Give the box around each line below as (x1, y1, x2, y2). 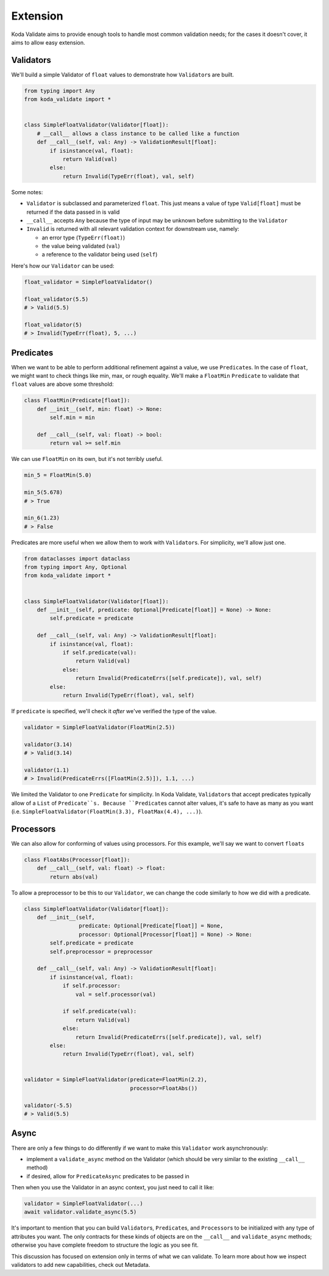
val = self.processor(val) (75, 991, 157, 998)
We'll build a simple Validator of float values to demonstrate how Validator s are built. (11, 71, 235, 78)
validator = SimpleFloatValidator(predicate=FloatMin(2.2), (24, 1076, 208, 1083)
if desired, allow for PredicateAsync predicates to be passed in (26, 1172, 190, 1180)
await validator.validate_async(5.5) (24, 1209, 137, 1216)
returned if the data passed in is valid (26, 208, 120, 216)
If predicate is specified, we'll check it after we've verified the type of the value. (11, 707, 217, 714)
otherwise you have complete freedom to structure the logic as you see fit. (11, 1241, 199, 1249)
